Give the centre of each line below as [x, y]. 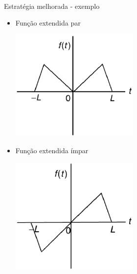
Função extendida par [48, 22]
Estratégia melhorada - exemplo [52, 6]
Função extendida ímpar [52, 150]
